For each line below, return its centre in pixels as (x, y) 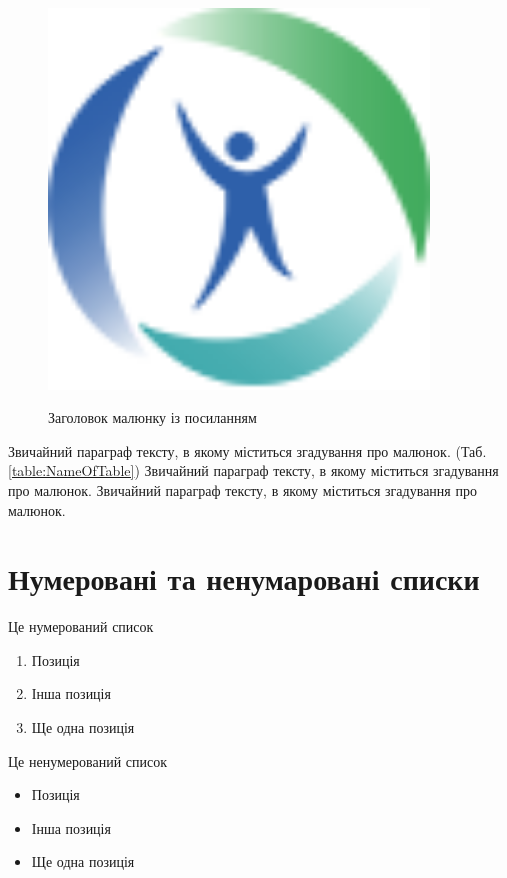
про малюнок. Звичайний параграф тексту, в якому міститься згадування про (242, 489)
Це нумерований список (81, 626)
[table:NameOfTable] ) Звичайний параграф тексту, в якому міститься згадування (253, 470)
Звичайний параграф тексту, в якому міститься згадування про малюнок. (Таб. (247, 450)
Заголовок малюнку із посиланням (152, 417)
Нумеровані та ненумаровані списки (244, 578)
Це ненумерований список (88, 760)
